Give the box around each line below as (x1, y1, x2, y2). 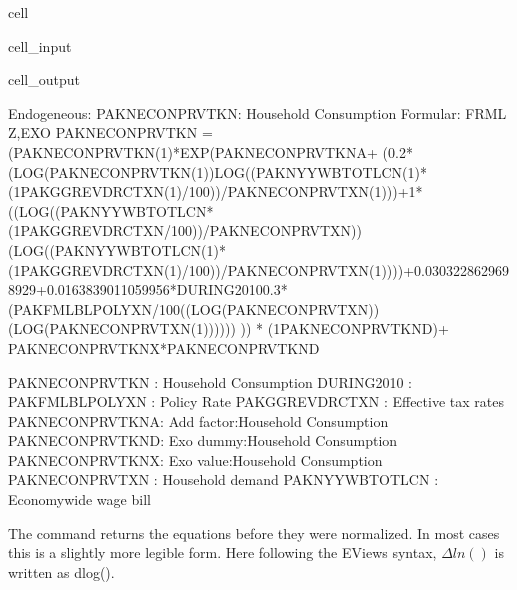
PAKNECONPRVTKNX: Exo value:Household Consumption (8, 449, 383, 470)
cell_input (8, 35, 72, 56)
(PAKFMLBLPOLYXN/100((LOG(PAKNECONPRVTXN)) (8, 298, 380, 319)
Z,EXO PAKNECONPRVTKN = (8, 122, 213, 143)
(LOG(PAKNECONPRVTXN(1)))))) (8, 318, 236, 339)
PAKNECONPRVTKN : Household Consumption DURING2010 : (8, 371, 412, 392)
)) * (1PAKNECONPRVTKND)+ (240, 318, 449, 339)
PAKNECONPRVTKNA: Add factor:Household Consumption (8, 410, 389, 431)
